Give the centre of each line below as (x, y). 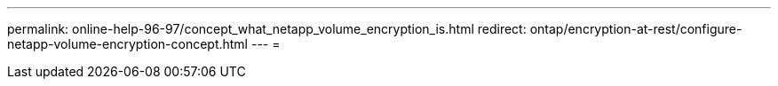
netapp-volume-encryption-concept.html (128, 44)
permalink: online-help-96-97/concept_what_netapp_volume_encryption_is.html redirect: (267, 29)
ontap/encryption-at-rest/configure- (636, 29)
